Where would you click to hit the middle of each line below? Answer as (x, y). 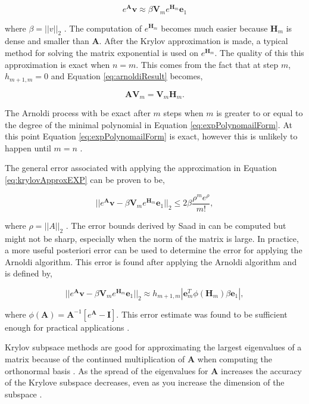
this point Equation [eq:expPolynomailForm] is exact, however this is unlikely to (151, 136)
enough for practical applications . (67, 327)
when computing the (235, 359)
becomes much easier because (214, 28)
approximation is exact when (57, 64)
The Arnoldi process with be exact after (78, 113)
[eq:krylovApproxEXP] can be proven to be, (85, 179)
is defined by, (29, 273)
